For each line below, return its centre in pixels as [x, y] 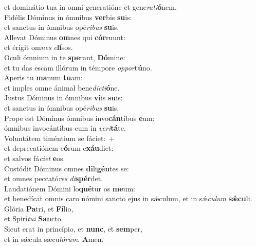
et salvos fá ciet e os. [35, 158]
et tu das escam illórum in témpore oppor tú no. [78, 67]
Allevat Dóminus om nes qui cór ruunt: [65, 37]
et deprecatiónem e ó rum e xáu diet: [59, 148]
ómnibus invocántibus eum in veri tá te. [65, 128]
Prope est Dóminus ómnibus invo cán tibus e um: [79, 118]
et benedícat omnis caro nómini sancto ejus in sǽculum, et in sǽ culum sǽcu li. [128, 198]
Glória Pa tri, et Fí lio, [39, 208]
